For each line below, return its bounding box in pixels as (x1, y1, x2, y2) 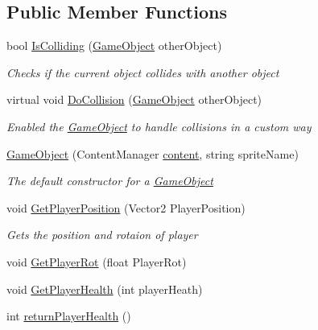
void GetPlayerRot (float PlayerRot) (6, 253, 187, 270)
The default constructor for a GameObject (6, 172, 213, 189)
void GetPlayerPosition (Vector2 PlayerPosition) (6, 199, 246, 216)
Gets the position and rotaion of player (6, 226, 198, 243)
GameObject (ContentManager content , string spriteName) (6, 145, 299, 162)
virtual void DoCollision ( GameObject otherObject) (6, 91, 262, 108)
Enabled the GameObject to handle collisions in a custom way (6, 118, 312, 134)
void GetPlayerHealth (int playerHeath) (6, 280, 203, 297)
